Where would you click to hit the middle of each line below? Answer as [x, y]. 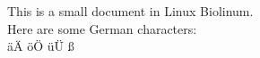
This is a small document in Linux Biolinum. [130, 11]
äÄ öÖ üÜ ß [41, 46]
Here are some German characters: [102, 28]
